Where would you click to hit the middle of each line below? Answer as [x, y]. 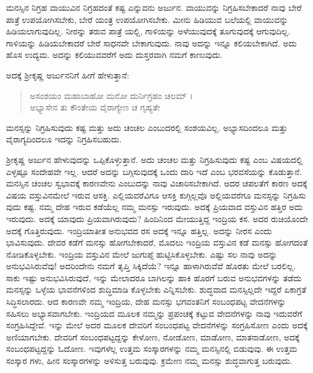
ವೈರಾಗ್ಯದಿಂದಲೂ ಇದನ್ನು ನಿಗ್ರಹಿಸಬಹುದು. [64, 139]
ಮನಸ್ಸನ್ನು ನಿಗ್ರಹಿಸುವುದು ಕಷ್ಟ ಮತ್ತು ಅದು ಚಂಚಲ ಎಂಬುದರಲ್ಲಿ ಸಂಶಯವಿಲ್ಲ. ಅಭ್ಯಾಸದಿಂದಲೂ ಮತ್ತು [147, 127]
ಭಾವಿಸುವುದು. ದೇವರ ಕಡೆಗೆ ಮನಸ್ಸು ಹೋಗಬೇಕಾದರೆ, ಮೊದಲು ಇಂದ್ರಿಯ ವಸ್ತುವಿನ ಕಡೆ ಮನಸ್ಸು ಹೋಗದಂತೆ [157, 242]
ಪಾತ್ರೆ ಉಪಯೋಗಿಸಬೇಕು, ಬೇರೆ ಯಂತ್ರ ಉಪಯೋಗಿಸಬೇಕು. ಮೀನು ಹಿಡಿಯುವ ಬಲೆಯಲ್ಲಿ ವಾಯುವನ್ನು [147, 19]
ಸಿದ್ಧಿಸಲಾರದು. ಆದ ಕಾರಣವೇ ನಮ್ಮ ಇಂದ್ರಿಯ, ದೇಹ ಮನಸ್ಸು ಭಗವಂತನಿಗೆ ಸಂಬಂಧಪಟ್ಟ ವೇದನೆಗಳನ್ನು [146, 301]
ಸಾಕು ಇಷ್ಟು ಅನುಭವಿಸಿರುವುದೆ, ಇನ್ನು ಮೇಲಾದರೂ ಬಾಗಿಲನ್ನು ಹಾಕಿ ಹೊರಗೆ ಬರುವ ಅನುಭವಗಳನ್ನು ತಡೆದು [154, 277]
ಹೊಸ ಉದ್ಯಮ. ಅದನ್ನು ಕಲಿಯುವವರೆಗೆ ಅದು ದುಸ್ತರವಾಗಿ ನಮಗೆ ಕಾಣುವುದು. [115, 55]
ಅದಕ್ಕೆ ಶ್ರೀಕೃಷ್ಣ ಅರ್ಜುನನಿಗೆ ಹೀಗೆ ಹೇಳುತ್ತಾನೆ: [68, 75]
